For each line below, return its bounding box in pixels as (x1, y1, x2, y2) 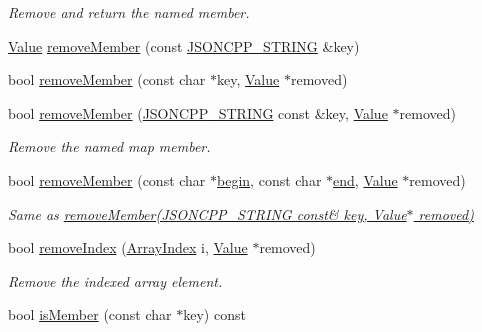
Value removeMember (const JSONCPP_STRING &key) (8, 35, 360, 56)
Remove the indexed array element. (8, 270, 223, 291)
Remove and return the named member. (8, 2, 250, 22)
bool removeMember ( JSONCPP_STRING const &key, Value (8, 102, 388, 123)
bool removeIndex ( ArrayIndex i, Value (8, 237, 248, 258)
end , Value (333, 169, 398, 190)
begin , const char (217, 169, 322, 190)
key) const (183, 304, 246, 325)
